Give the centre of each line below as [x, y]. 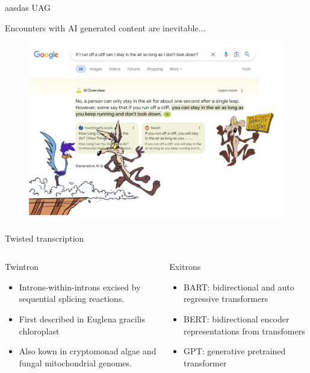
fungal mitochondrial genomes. [75, 362]
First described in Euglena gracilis [82, 318]
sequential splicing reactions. [72, 299]
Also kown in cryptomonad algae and [88, 351]
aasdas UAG [28, 7]
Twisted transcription [45, 238]
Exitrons [185, 267]
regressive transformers [226, 299]
